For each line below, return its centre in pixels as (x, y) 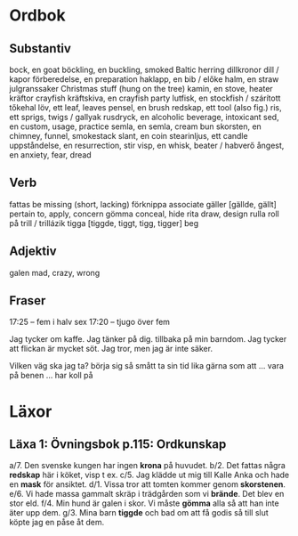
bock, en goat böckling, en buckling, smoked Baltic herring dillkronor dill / (144, 69)
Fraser (28, 300)
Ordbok (38, 16)
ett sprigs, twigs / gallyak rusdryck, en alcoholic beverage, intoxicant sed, (144, 117)
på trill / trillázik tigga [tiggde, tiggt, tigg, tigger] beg (104, 223)
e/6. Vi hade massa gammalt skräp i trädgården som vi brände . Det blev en (147, 494)
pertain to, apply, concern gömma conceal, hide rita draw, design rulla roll (145, 214)
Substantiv (40, 49)
